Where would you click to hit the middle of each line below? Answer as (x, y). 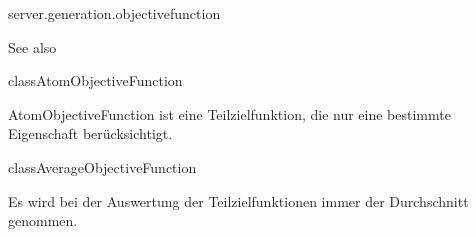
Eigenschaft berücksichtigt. (90, 133)
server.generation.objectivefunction (114, 13)
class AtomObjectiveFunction (95, 80)
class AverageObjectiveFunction (102, 166)
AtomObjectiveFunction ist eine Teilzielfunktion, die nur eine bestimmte (229, 113)
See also (32, 46)
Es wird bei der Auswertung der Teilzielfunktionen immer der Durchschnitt (238, 200)
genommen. (43, 220)
